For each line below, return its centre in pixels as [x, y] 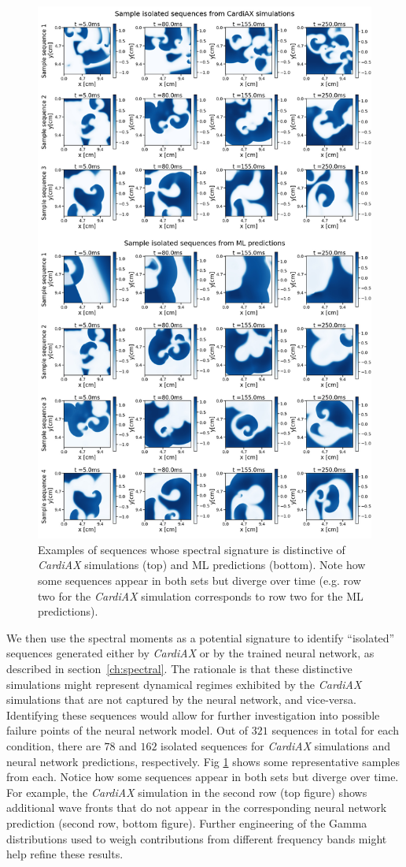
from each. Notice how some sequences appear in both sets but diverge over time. [203, 777]
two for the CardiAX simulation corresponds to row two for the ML [201, 595]
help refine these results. [65, 854]
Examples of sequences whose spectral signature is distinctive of [192, 549]
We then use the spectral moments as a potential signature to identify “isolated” [201, 637]
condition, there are [54, 745]
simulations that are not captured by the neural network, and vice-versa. [181, 700]
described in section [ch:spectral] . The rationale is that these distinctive [179, 668]
